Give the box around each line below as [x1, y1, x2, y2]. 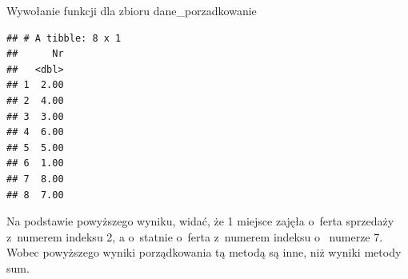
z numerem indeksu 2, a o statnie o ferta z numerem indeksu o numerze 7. [6, 228, 383, 245]
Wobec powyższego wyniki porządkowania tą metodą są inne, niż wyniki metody [6, 244, 402, 261]
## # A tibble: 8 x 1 [6, 32, 122, 44]
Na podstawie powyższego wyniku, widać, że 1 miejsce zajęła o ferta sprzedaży [6, 213, 394, 229]
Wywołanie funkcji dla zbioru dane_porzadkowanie [6, 2, 257, 18]
